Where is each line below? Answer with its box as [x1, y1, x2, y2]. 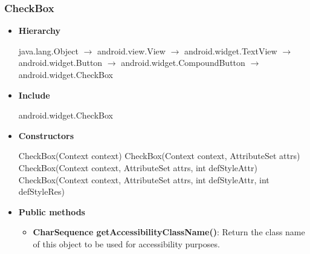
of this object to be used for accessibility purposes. [33, 237, 220, 250]
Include [18, 88, 50, 101]
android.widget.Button [18, 56, 103, 69]
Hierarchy [18, 24, 61, 37]
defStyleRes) [18, 185, 65, 198]
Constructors [18, 129, 74, 142]
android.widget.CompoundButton [121, 56, 245, 69]
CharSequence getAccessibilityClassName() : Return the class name [33, 226, 305, 238]
